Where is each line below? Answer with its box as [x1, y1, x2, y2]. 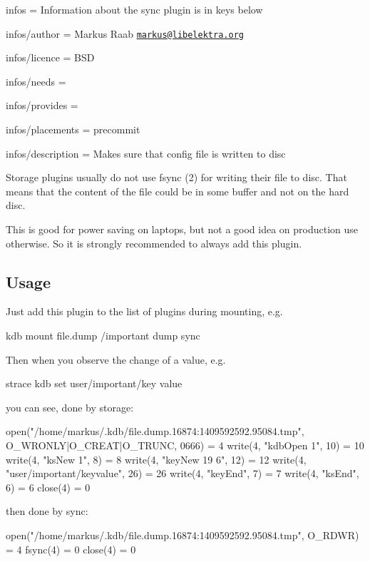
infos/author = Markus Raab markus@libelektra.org [6, 26, 244, 41]
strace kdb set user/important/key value [6, 376, 183, 391]
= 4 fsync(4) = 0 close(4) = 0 [6, 541, 136, 556]
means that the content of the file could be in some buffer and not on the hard [6, 183, 349, 198]
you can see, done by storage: [6, 399, 134, 414]
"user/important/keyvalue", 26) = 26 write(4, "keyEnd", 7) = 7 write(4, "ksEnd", [6, 466, 359, 481]
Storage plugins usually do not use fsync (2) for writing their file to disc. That [6, 170, 347, 185]
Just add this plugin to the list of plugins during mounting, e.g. [6, 304, 283, 319]
